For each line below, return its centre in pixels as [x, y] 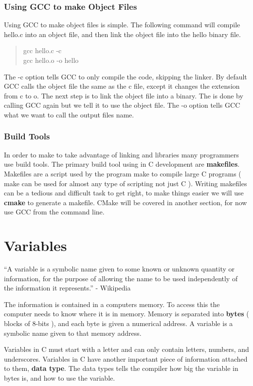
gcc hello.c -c [42, 50]
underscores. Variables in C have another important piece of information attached [126, 358]
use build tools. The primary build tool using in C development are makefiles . [122, 164]
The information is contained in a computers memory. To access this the [112, 304]
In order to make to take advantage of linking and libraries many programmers [122, 154]
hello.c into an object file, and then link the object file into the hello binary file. [122, 34]
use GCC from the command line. [54, 212]
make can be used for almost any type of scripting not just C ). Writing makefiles [126, 183]
